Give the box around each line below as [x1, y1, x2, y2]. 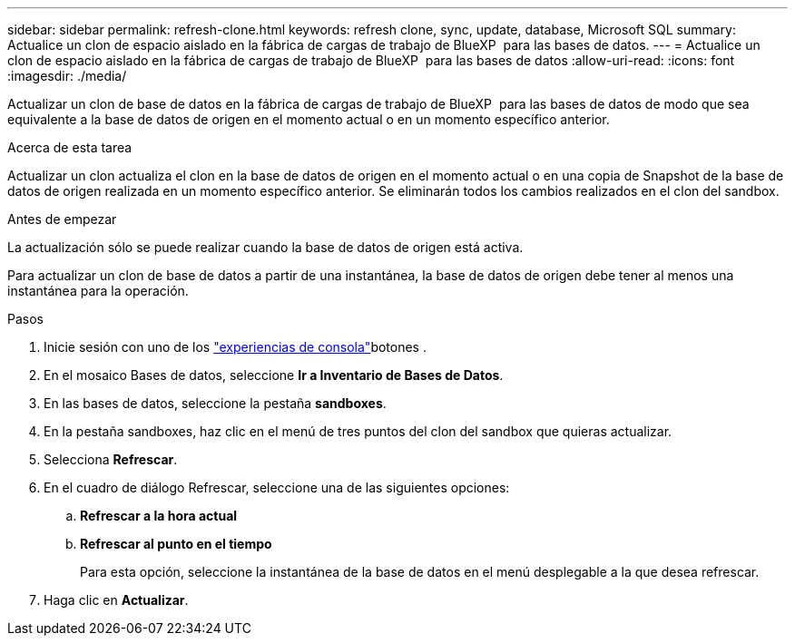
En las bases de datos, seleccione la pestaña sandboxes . [44, 395, 387, 411]
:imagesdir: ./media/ [7, 68, 127, 83]
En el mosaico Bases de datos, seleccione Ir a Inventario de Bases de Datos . [44, 367, 504, 383]
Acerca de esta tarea [7, 140, 132, 155]
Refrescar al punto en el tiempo [80, 536, 272, 551]
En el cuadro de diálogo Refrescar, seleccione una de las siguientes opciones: [44, 480, 510, 495]
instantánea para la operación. [7, 283, 189, 298]
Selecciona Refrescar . [44, 452, 178, 467]
